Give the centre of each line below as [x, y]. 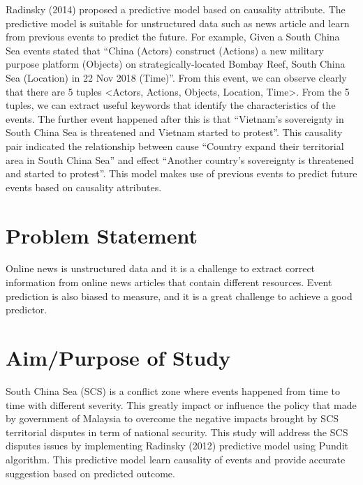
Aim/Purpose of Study [118, 357]
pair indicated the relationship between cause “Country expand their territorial [175, 145]
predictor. [27, 309]
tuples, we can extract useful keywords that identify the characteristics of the [171, 105]
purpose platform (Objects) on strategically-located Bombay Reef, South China [176, 64]
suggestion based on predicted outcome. [90, 473]
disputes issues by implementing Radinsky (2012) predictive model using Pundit [177, 446]
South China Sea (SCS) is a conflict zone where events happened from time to [173, 390]
